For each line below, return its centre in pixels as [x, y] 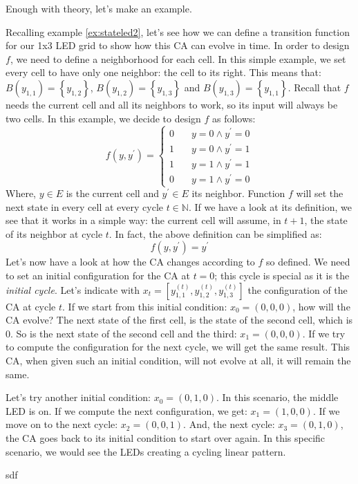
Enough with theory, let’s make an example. [99, 8]
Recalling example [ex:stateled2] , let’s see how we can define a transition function [178, 31]
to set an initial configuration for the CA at [98, 276]
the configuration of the [298, 289]
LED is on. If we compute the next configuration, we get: [126, 410]
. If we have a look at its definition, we [270, 206]
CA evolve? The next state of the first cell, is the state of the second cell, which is [179, 320]
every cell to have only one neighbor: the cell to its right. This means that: [163, 72]
